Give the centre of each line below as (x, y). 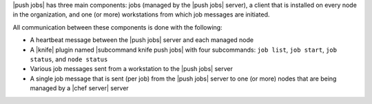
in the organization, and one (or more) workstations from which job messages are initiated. (141, 14)
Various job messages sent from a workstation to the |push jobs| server (132, 69)
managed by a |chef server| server (79, 88)
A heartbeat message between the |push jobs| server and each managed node (142, 40)
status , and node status (69, 59)
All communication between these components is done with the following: (118, 27)
